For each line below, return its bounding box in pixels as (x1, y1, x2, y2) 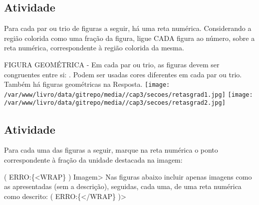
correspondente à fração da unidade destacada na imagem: (4, 154, 183, 165)
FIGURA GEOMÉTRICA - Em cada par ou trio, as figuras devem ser (4, 59, 220, 69)
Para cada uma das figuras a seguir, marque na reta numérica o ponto (4, 145, 218, 155)
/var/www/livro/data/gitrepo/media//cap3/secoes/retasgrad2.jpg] (4, 99, 226, 107)
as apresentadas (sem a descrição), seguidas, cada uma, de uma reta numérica (4, 181, 242, 192)
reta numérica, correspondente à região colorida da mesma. (4, 42, 184, 53)
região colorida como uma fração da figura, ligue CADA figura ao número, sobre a (4, 32, 255, 43)
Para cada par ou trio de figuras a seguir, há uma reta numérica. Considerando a (4, 23, 252, 33)
